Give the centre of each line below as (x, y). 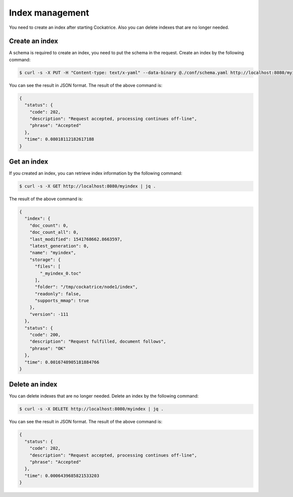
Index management (49, 13)
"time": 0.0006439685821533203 (62, 476)
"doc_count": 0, (49, 225)
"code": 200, (45, 335)
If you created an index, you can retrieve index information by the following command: (96, 173)
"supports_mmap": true (62, 301)
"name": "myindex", (53, 253)
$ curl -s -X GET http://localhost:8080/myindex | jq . (88, 186)
